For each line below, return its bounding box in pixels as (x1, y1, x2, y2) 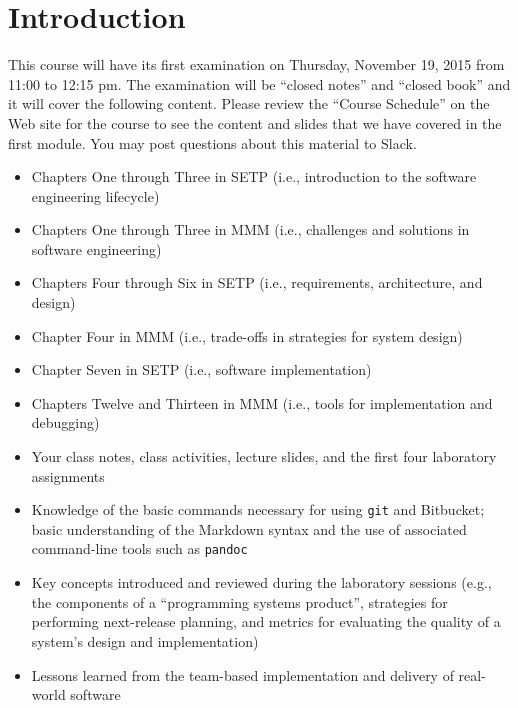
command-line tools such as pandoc (31, 538, 248, 559)
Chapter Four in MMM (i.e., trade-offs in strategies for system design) (31, 325, 463, 346)
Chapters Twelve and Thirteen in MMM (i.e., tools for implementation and (31, 392, 493, 413)
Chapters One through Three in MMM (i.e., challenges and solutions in (31, 219, 470, 240)
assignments (31, 465, 105, 486)
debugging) (31, 412, 100, 433)
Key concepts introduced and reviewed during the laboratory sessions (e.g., (31, 572, 492, 593)
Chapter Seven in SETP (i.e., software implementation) (31, 359, 372, 380)
